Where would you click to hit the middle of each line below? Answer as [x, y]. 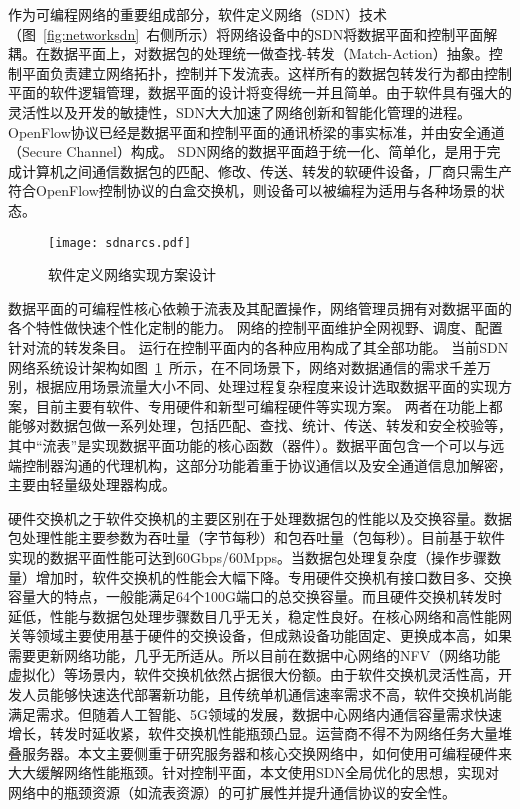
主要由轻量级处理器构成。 [92, 484]
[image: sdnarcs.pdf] [120, 242]
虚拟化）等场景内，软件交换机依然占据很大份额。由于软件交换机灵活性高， [253, 674]
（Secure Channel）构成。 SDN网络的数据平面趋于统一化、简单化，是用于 [247, 151]
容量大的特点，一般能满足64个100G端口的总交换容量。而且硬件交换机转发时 [255, 596]
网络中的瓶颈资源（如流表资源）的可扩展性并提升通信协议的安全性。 [232, 792]
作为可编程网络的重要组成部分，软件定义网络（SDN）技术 [197, 14]
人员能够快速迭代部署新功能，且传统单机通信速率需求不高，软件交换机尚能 [266, 694]
